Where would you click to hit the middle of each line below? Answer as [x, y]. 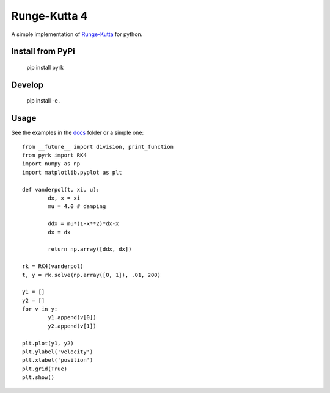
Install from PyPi [43, 52]
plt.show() [38, 377]
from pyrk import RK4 [54, 155]
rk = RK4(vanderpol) [53, 266]
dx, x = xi [64, 198]
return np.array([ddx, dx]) [90, 249]
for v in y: [40, 309]
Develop [28, 85]
